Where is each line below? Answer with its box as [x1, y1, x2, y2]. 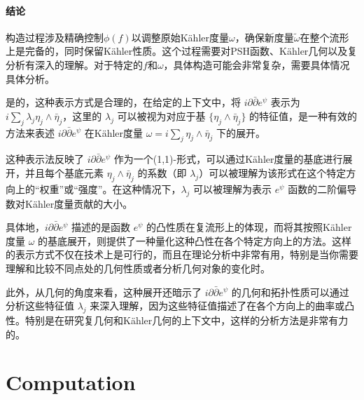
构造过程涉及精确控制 [6, 29, 104, 44]
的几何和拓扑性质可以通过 [231, 284, 349, 299]
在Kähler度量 [84, 125, 143, 140]
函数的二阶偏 [288, 181, 347, 196]
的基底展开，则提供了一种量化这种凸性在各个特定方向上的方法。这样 [38, 233, 352, 248]
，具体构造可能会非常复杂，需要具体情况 [163, 57, 350, 72]
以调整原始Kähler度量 [131, 29, 229, 44]
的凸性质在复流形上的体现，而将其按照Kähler [146, 220, 352, 234]
